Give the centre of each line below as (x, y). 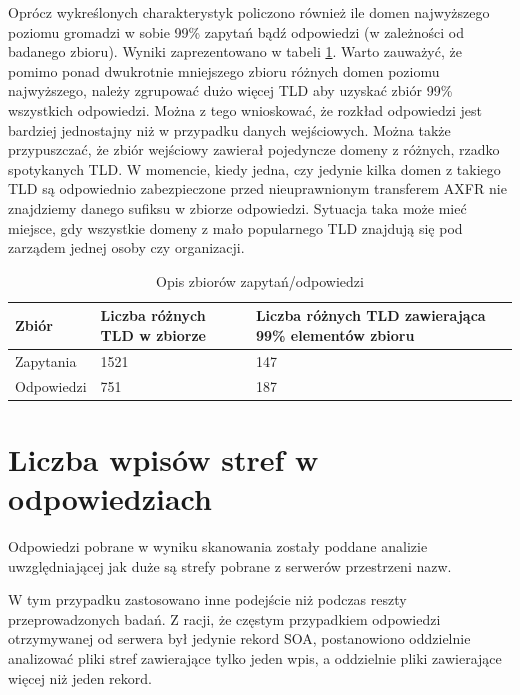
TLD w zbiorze (153, 334)
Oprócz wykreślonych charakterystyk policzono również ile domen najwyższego (249, 12)
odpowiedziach (110, 498)
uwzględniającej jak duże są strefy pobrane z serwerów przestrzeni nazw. (230, 565)
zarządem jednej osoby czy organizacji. (126, 247)
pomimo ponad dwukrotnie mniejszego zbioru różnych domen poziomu (224, 70)
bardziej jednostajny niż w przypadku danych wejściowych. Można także (229, 129)
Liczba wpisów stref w (163, 458)
